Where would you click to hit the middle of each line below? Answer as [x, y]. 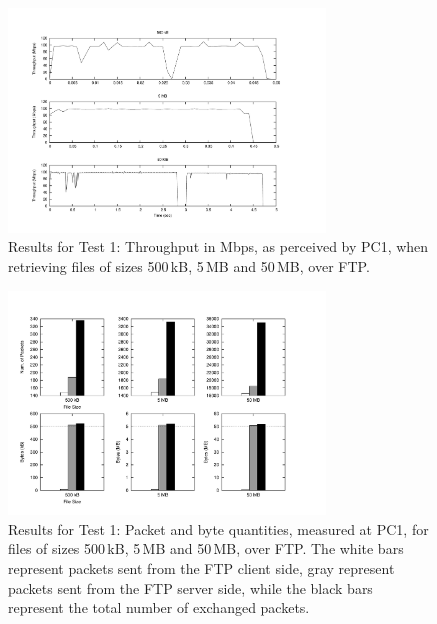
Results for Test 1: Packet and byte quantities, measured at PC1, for [218, 528]
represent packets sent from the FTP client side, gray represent [201, 568]
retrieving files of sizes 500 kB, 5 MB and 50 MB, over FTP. [189, 265]
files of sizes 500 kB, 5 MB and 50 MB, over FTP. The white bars [206, 548]
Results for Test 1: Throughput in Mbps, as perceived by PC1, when [218, 246]
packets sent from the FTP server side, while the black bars [190, 587]
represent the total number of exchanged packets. [159, 607]
